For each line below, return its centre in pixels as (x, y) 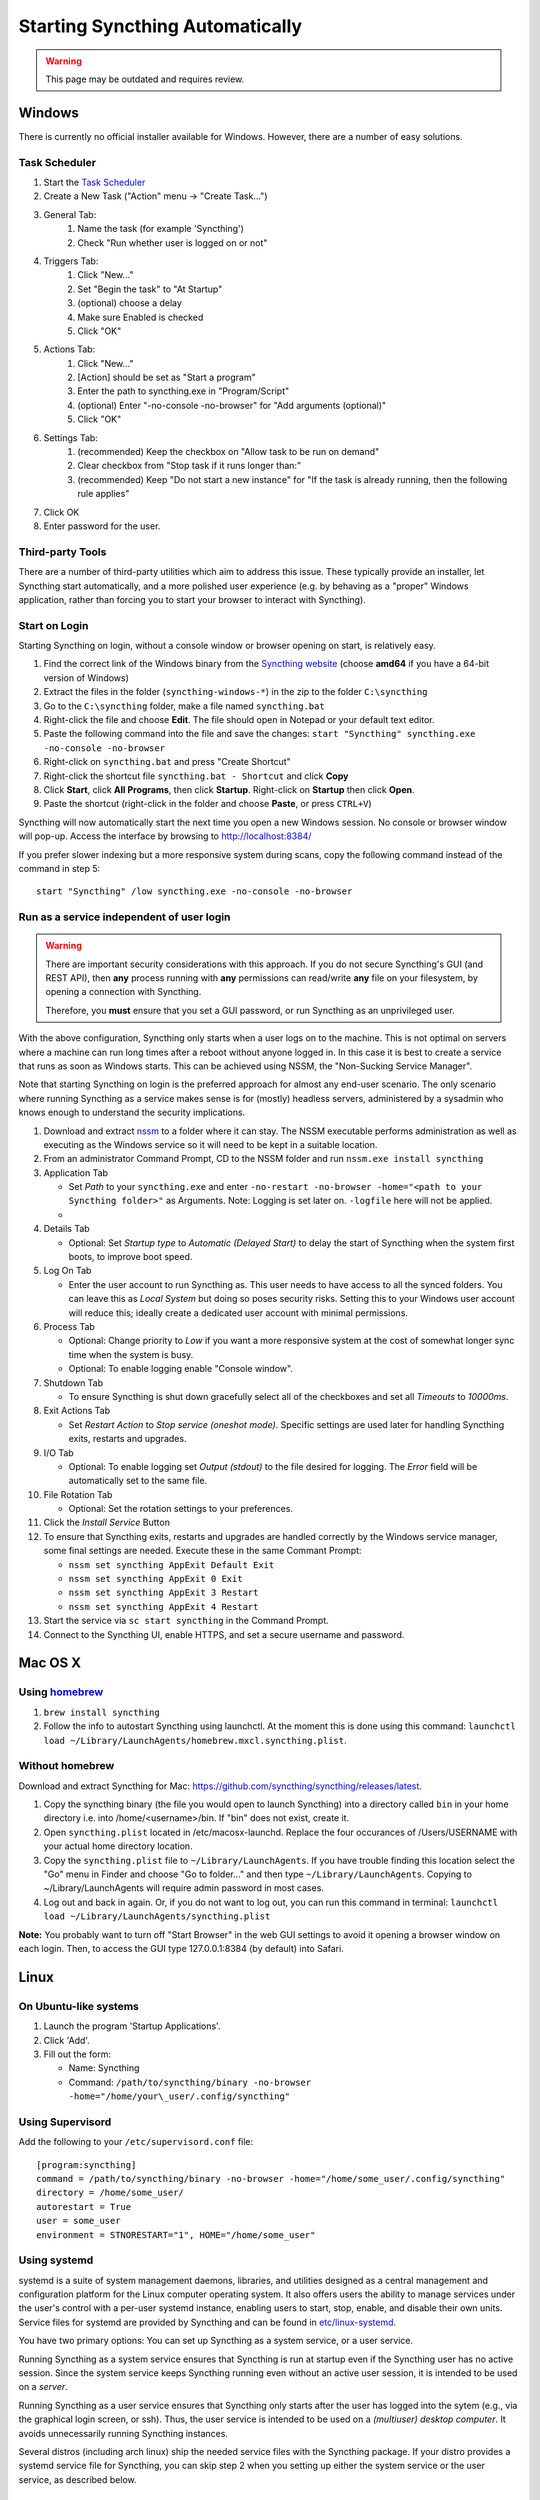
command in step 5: (59, 868)
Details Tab (66, 1229)
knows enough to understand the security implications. (132, 1112)
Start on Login (53, 625)
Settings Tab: (71, 437)
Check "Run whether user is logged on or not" (172, 242)
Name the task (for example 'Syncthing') (161, 229)
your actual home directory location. (118, 1846)
